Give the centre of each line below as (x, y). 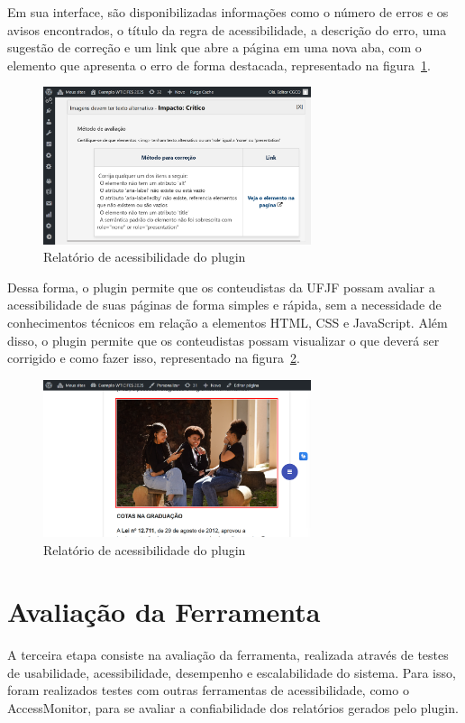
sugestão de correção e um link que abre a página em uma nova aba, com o (214, 47)
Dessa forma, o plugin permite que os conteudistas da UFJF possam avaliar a (221, 287)
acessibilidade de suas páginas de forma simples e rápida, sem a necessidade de (224, 305)
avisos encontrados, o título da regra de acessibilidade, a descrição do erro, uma (227, 29)
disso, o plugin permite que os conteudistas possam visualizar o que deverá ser (223, 340)
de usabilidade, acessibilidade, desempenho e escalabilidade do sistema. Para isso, (232, 672)
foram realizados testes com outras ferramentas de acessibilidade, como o (208, 690)
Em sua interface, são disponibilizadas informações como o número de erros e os (228, 12)
